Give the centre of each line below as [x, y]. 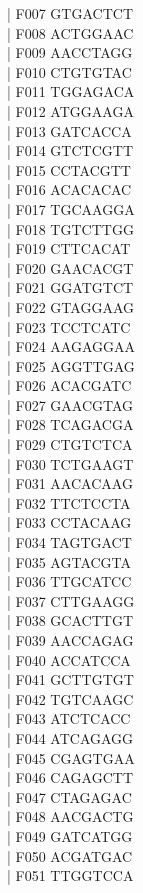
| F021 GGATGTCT [70, 287]
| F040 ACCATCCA [69, 659]
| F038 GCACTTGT [70, 620]
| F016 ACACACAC [69, 189]
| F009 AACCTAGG [70, 52]
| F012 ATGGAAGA [70, 110]
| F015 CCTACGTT [69, 169]
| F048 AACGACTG [70, 816]
